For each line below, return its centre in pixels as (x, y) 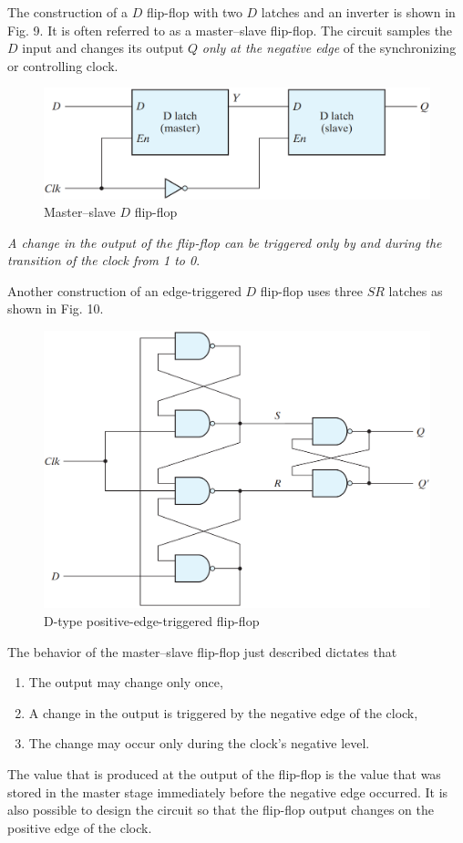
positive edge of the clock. (80, 827)
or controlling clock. (63, 65)
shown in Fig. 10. (56, 308)
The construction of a (67, 12)
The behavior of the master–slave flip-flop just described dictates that (202, 651)
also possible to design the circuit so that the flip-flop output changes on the (221, 810)
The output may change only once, (126, 682)
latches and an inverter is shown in (358, 12)
